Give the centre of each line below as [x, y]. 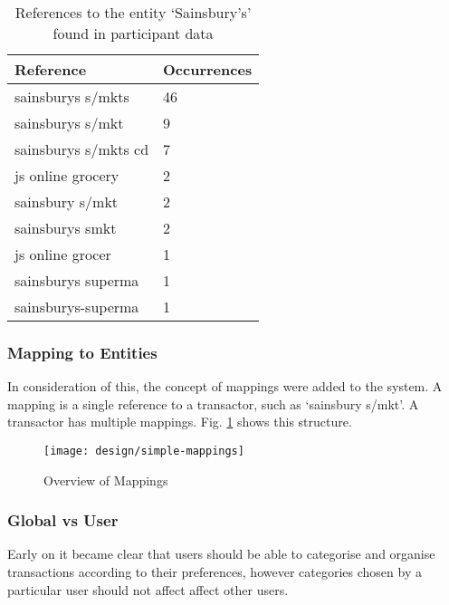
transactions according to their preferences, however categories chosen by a [215, 572]
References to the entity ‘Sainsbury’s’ [133, 12]
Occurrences [208, 69]
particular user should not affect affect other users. [148, 589]
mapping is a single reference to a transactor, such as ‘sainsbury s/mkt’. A [213, 403]
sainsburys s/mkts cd [82, 149]
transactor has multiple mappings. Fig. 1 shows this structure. [180, 422]
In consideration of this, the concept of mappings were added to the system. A [225, 386]
